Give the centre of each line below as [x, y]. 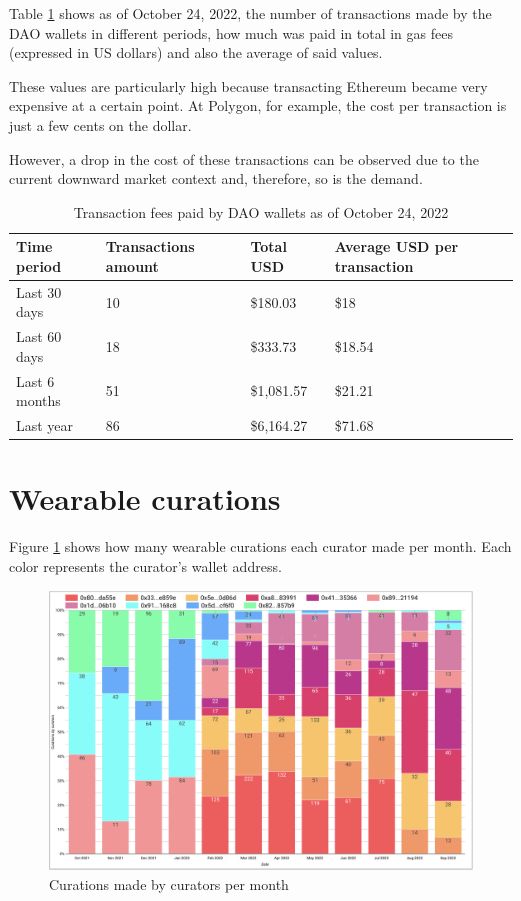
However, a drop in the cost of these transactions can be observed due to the [244, 158]
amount [132, 265]
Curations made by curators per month [169, 884]
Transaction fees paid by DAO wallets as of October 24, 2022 [261, 211]
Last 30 [39, 291]
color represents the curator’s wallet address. [145, 565]
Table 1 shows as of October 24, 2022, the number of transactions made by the [250, 13]
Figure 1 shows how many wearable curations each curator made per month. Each [260, 546]
